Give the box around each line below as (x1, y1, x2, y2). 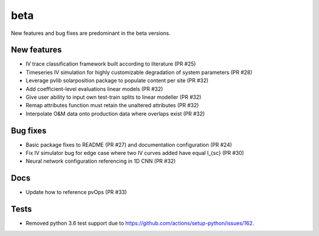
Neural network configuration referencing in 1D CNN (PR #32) (25, 157, 176, 165)
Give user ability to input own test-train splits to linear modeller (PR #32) (25, 93, 201, 101)
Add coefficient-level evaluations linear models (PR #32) (25, 85, 164, 92)
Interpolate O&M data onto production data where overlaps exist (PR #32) (25, 110, 205, 117)
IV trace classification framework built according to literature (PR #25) (25, 60, 196, 67)
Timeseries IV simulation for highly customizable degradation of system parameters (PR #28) (25, 69, 253, 76)
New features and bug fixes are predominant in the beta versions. (11, 30, 171, 37)
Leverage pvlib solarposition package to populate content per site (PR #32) (25, 77, 209, 84)
